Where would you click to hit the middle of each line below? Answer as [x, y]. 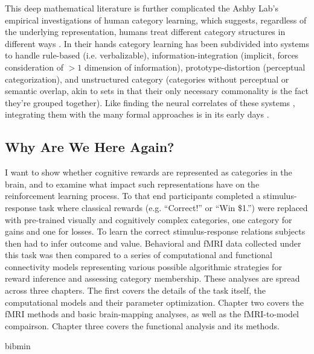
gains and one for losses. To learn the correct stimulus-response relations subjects [155, 231]
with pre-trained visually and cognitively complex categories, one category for [149, 219]
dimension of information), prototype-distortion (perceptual [195, 67]
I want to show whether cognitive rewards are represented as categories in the [149, 172]
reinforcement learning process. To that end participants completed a [133, 196]
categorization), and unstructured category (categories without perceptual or [147, 79]
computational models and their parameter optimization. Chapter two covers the [155, 302]
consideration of [34, 67]
